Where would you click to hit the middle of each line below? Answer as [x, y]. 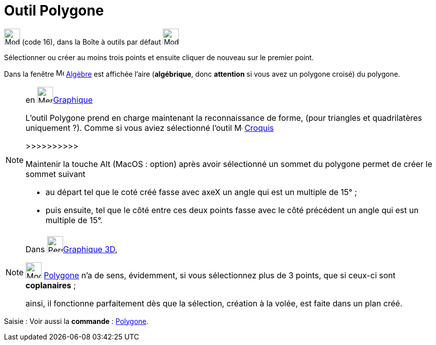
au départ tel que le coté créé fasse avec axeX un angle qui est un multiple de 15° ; [201, 192]
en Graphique [59, 100]
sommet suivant [56, 174]
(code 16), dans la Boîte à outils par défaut [91, 42]
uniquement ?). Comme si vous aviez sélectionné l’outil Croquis [150, 128]
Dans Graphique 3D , [72, 249]
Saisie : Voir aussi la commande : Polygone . [76, 321]
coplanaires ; [51, 285]
